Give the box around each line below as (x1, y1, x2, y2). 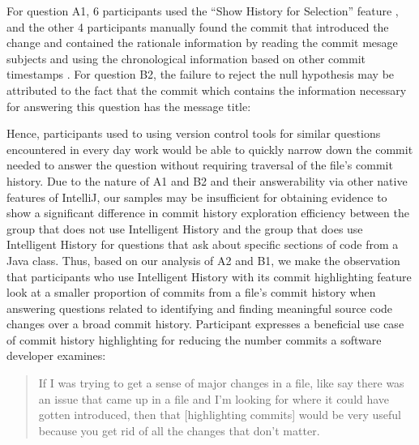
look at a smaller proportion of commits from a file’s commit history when (6, 284, 376, 301)
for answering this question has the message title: (6, 97, 251, 114)
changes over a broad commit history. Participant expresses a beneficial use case (6, 315, 404, 332)
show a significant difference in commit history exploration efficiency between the (6, 204, 409, 221)
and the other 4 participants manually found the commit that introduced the (6, 18, 389, 35)
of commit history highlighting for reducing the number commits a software (6, 331, 382, 348)
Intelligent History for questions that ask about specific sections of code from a (6, 236, 399, 253)
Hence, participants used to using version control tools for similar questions (6, 125, 381, 142)
